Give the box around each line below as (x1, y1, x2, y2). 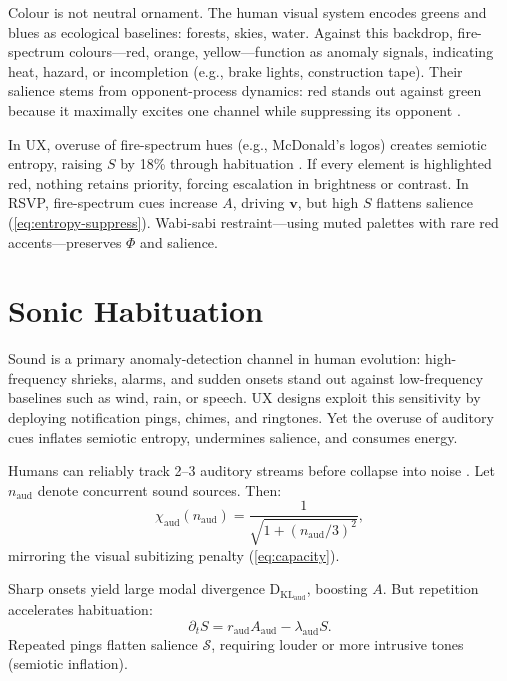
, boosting (306, 578, 368, 599)
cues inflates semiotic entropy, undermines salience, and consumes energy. (8, 426, 458, 447)
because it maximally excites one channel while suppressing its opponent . (8, 99, 461, 120)
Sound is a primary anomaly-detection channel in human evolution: (8, 348, 421, 369)
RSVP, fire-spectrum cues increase (8, 192, 218, 213)
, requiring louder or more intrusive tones (211, 633, 464, 654)
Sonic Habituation (8, 290, 264, 331)
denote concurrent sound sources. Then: (37, 479, 282, 500)
